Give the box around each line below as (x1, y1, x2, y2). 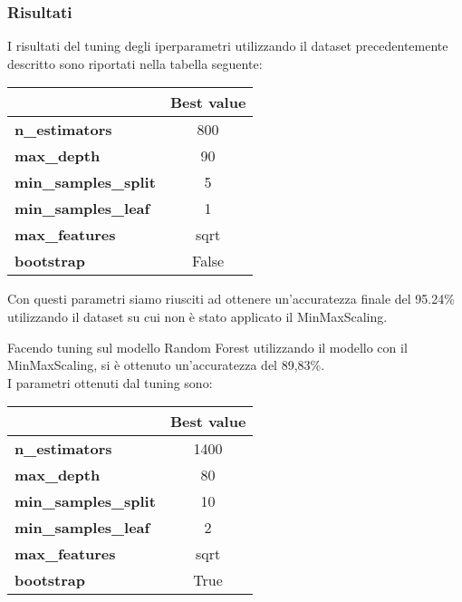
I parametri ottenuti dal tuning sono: (7, 373, 213, 392)
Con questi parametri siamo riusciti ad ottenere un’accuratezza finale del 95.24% (7, 289, 455, 308)
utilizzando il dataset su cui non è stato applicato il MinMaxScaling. (7, 307, 388, 325)
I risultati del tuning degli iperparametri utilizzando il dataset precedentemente (7, 36, 448, 55)
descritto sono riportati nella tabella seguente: (7, 53, 263, 73)
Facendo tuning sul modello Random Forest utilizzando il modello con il (7, 337, 408, 356)
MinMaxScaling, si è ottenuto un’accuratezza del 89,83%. (7, 355, 325, 374)
